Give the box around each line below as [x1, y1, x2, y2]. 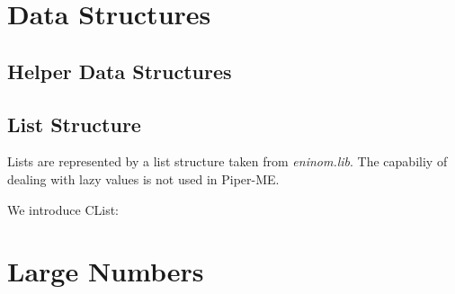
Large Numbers [7, 253, 204, 290]
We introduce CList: [7, 200, 119, 218]
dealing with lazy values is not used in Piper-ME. [7, 169, 280, 188]
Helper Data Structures [7, 57, 232, 85]
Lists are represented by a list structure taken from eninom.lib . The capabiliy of [7, 152, 448, 171]
